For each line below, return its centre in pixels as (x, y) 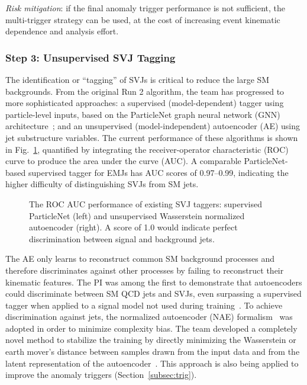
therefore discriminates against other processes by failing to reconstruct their (145, 270)
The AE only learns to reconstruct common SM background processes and (140, 259)
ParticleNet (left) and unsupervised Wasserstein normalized (137, 215)
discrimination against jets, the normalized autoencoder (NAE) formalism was (149, 317)
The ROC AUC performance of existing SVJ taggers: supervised (146, 203)
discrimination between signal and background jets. (122, 238)
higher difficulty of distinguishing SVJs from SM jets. (102, 184)
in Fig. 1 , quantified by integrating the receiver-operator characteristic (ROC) (147, 149)
